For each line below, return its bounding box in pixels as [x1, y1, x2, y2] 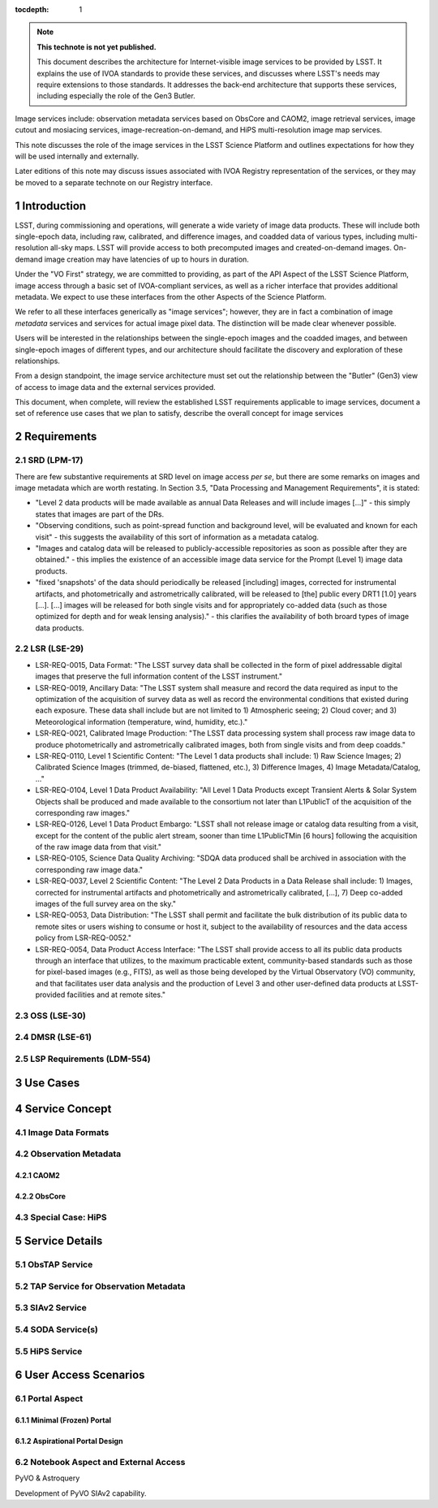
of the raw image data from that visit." [35, 842, 162, 852]
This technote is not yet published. [36, 41, 157, 52]
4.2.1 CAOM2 [15, 1171, 60, 1180]
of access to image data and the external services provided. [15, 382, 217, 392]
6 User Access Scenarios [15, 1368, 145, 1382]
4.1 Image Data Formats [15, 1126, 109, 1137]
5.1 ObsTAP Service [15, 1259, 93, 1271]
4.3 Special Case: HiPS [15, 1211, 107, 1223]
